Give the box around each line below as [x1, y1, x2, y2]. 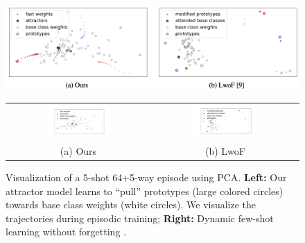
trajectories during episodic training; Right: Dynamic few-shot [6, 210, 274, 225]
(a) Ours [60, 143, 97, 158]
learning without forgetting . [6, 224, 126, 239]
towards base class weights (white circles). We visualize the [6, 197, 256, 212]
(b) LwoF [204, 143, 245, 158]
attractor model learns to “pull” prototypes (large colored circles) [6, 183, 284, 198]
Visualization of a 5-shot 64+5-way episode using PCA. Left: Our [6, 170, 287, 185]
